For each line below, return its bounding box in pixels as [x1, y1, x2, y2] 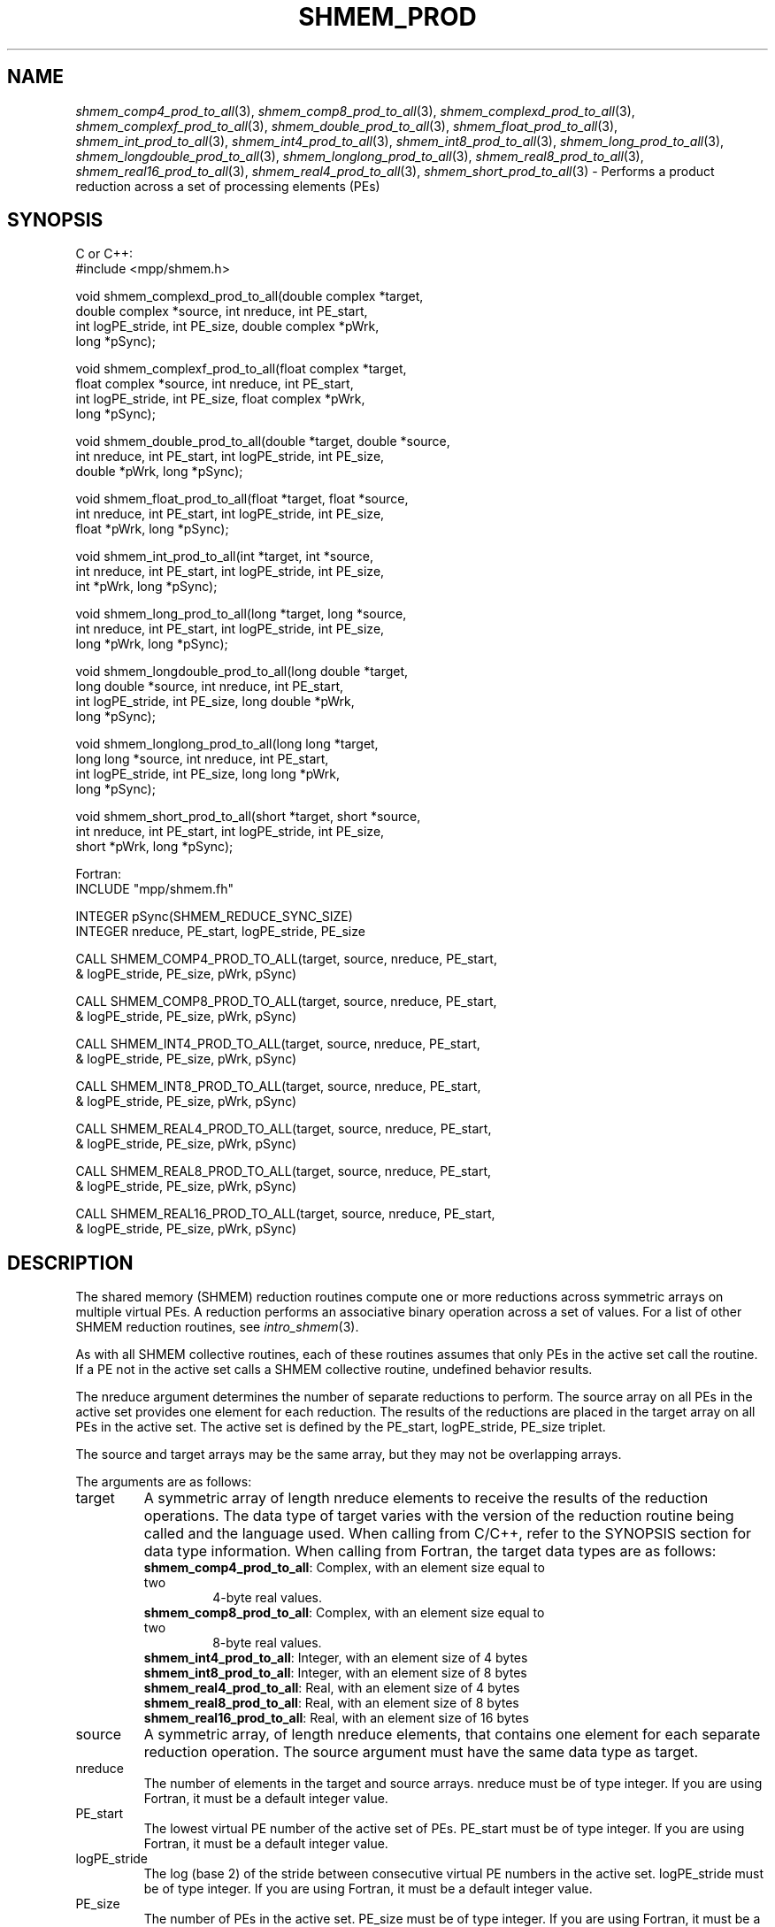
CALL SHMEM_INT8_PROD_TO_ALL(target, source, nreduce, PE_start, [75, 1079, 481, 1094]
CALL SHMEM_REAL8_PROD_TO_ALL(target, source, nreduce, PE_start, [75, 1163, 492, 1179]
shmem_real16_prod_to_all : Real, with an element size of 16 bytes [143, 1710, 529, 1726]
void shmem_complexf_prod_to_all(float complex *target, [75, 361, 407, 377]
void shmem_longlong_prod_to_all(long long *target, [75, 736, 379, 752]
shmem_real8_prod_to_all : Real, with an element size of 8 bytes [143, 1695, 519, 1711]
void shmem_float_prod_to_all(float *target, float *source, [75, 491, 409, 507]
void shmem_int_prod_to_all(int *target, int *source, [75, 549, 374, 564]
